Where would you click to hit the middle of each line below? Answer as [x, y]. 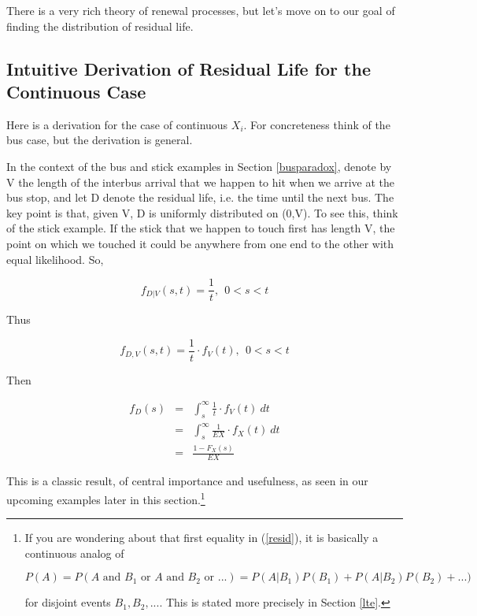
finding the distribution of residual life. [100, 26]
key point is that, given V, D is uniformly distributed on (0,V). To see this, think [202, 212]
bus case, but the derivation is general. [100, 140]
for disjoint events [68, 602]
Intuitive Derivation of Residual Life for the [189, 68]
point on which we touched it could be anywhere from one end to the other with [200, 243]
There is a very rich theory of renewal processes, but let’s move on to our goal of [201, 10]
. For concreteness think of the [317, 124]
